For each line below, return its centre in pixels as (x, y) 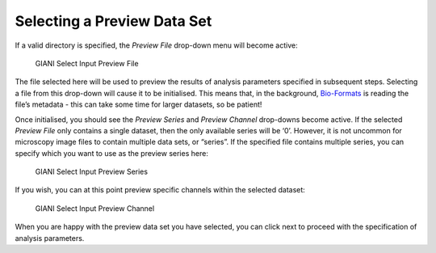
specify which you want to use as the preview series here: (112, 153)
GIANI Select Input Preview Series (92, 172)
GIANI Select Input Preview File (87, 63)
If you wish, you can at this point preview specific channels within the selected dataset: (160, 190)
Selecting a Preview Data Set (113, 21)
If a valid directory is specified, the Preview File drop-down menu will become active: (156, 45)
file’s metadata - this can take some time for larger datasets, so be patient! (138, 104)
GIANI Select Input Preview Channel (95, 208)
